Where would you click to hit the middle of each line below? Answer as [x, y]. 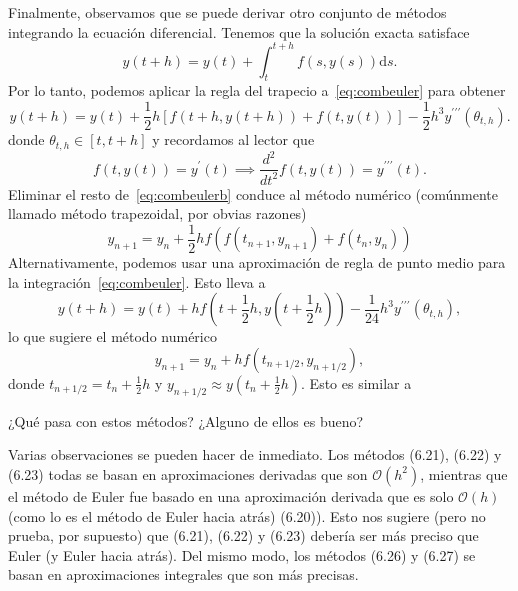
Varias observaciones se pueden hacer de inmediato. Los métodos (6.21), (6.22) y [255, 454]
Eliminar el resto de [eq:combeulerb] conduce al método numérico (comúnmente [253, 193]
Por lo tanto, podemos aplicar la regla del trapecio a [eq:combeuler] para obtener [257, 90]
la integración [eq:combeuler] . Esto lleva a [137, 281]
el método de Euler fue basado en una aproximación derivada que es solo [231, 495]
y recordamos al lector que [233, 139]
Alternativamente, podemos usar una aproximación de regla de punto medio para [257, 262]
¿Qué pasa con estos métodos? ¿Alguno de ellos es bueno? [186, 420]
